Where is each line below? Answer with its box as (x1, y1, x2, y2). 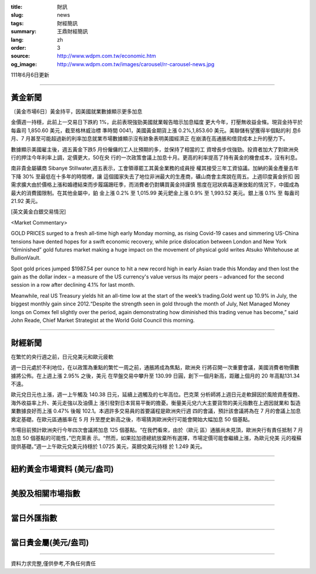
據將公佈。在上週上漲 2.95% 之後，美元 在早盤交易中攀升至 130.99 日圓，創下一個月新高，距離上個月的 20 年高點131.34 (11, 372, 300, 379)
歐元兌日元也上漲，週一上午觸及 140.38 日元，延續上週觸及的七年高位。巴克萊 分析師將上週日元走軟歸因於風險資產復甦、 (11, 391, 303, 398)
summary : (11, 28, 37, 35)
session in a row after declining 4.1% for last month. (11, 281, 135, 288)
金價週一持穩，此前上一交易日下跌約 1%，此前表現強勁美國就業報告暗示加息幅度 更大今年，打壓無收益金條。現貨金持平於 (11, 119, 303, 126)
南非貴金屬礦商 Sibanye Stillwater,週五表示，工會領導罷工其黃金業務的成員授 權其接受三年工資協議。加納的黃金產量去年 (11, 164, 299, 172)
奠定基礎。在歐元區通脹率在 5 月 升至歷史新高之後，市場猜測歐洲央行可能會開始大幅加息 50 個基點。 (11, 415, 253, 422)
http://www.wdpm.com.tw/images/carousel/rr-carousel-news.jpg (57, 60, 215, 67)
